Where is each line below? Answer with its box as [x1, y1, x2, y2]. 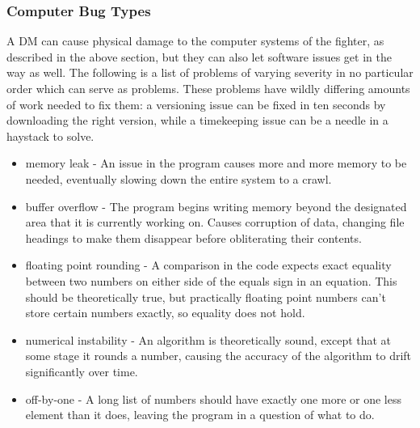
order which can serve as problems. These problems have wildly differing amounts [6, 80, 410, 96]
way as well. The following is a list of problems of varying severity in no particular [6, 64, 414, 81]
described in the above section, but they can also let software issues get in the [6, 48, 392, 65]
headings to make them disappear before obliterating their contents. [25, 229, 362, 246]
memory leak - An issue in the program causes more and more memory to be [25, 155, 407, 172]
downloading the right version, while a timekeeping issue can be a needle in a [6, 112, 388, 129]
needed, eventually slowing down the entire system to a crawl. [25, 170, 332, 187]
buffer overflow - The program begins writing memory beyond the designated [25, 197, 407, 214]
